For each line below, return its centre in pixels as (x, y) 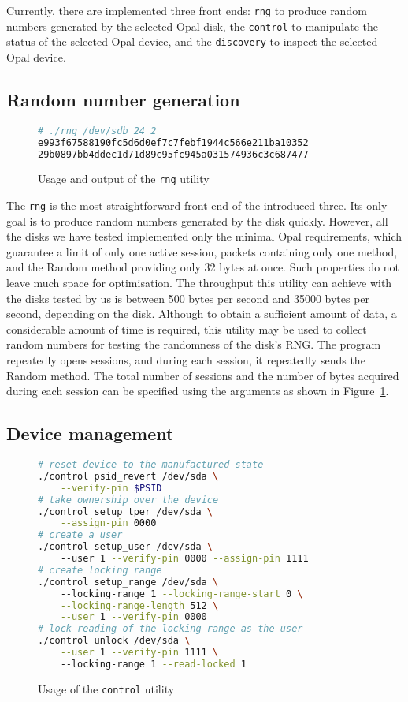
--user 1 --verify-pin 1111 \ (139, 653)
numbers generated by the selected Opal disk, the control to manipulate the (192, 26)
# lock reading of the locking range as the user (171, 629)
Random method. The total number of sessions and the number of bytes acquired (203, 375)
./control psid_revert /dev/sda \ (128, 476)
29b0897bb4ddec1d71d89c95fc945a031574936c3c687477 (173, 154)
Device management (90, 433)
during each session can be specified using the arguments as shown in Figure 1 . (198, 391)
